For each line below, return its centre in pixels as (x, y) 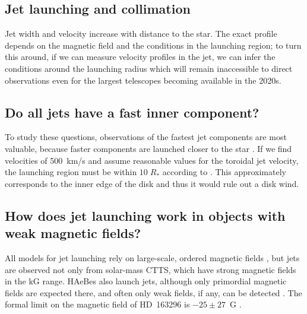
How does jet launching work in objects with (145, 215)
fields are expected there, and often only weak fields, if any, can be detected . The (153, 292)
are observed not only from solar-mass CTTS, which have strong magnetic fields (151, 269)
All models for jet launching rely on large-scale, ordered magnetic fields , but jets (152, 257)
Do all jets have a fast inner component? (132, 112)
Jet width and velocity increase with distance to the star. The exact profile (141, 34)
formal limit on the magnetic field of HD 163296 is (97, 304)
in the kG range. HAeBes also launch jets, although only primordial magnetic (146, 281)
